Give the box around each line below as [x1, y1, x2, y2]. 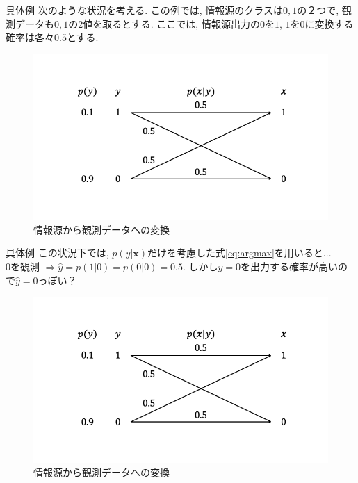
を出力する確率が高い [241, 259, 339, 274]
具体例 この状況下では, [6, 245, 109, 260]
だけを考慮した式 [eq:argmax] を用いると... [147, 245, 332, 260]
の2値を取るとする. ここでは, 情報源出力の [68, 16, 260, 31]
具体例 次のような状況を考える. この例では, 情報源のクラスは [6, 3, 284, 17]
